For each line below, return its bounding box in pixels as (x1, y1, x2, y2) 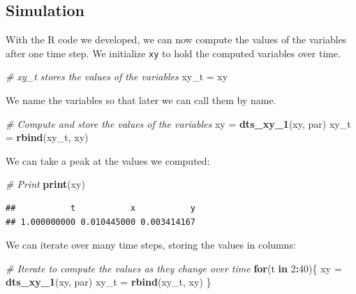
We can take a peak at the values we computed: (6, 153, 210, 168)
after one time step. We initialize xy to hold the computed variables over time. (6, 45, 341, 60)
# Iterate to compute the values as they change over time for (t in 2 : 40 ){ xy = (6, 260, 342, 275)
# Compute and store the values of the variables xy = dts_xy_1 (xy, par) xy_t (6, 116, 351, 131)
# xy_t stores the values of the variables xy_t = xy (6, 69, 228, 84)
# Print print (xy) (6, 177, 85, 191)
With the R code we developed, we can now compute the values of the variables (6, 32, 347, 47)
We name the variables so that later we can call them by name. (6, 93, 276, 108)
